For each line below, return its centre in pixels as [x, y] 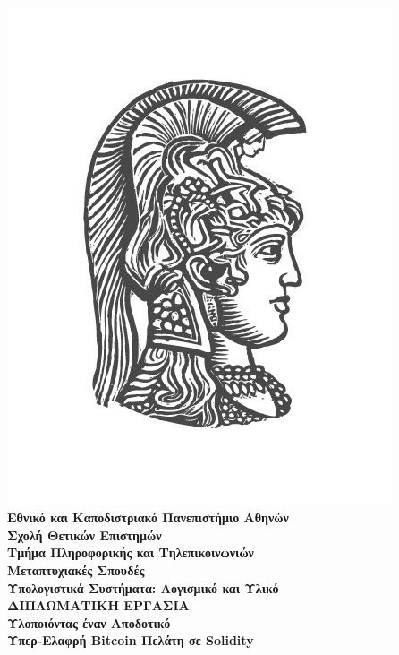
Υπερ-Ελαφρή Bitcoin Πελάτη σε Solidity [131, 640]
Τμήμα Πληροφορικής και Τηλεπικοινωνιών [131, 552]
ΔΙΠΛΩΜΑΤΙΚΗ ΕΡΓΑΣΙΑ [98, 605]
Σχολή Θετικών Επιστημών [85, 534]
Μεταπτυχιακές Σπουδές [76, 569]
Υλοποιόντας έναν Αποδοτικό [89, 622]
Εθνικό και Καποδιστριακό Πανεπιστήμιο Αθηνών [148, 517]
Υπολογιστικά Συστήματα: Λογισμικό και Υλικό [143, 587]
